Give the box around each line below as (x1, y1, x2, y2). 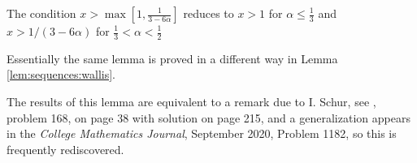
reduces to (183, 5, 234, 21)
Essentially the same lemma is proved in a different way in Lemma (7, 49, 338, 66)
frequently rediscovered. (7, 140, 124, 157)
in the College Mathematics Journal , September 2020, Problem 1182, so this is (7, 125, 397, 142)
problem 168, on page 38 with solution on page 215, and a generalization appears (7, 109, 410, 126)
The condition (7, 5, 76, 21)
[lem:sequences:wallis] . (7, 66, 116, 83)
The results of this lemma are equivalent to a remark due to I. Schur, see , (7, 93, 376, 110)
